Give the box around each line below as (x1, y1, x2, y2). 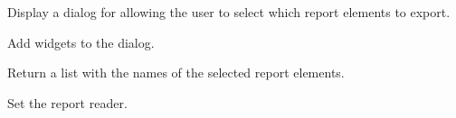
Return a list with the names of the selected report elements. (7, 63, 345, 82)
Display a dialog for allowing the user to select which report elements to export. (7, 3, 451, 21)
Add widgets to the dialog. (7, 32, 155, 51)
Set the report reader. (7, 93, 128, 112)
